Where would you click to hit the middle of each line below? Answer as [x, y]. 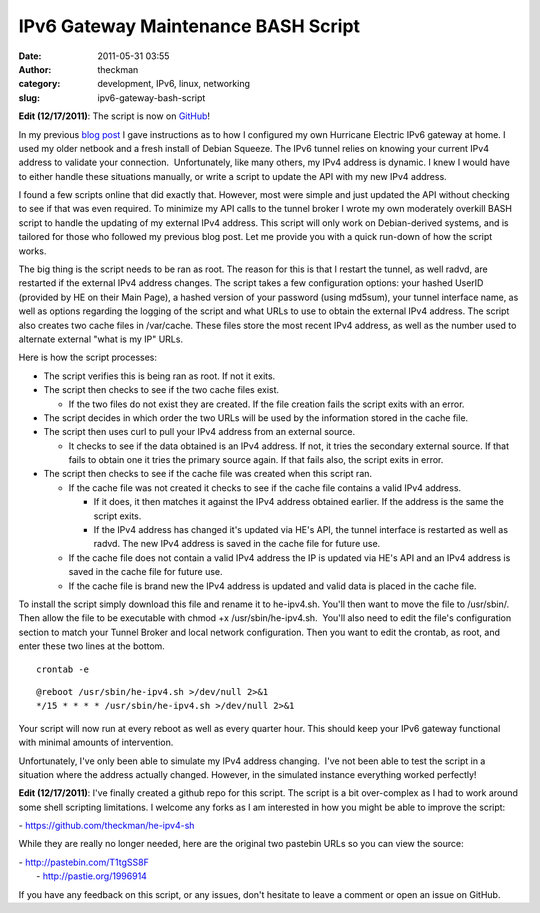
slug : [29, 97]
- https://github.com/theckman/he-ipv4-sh [106, 826]
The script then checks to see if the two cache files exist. [161, 390]
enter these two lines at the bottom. [91, 646]
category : [39, 84]
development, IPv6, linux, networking [173, 84]
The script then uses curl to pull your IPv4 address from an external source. [199, 432]
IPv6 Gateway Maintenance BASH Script [189, 26]
